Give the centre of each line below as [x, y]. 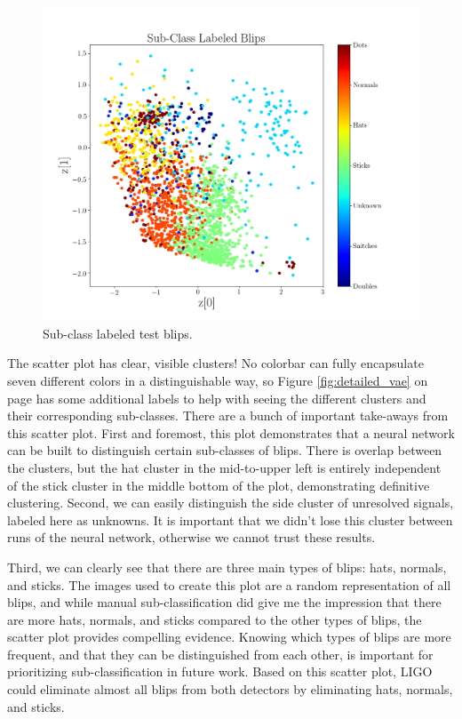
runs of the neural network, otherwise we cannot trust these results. [191, 537]
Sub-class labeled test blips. [118, 333]
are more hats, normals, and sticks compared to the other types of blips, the [215, 619]
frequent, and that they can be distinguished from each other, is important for [220, 654]
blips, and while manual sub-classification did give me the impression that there [224, 602]
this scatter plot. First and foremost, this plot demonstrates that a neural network [231, 432]
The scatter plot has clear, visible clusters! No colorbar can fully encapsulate [215, 363]
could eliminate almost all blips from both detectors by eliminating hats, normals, [230, 689]
